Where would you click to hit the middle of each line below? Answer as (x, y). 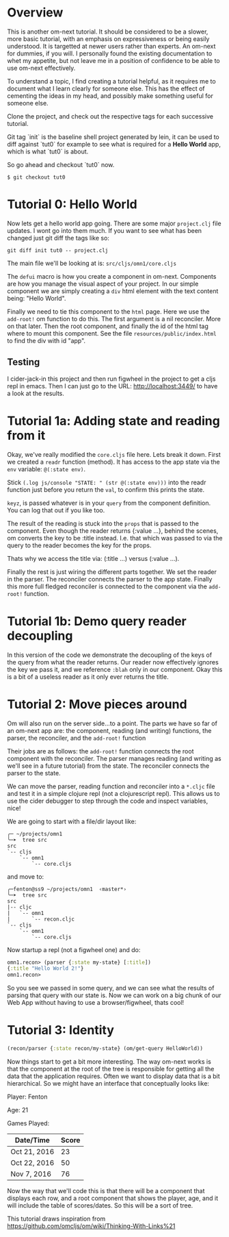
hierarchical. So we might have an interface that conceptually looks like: (108, 1083)
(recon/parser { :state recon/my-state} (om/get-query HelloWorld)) (105, 1049)
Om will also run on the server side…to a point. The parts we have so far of (112, 723)
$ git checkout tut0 (37, 177)
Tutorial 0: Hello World (72, 204)
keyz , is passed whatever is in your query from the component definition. (109, 503)
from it (26, 435)
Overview (35, 13)
